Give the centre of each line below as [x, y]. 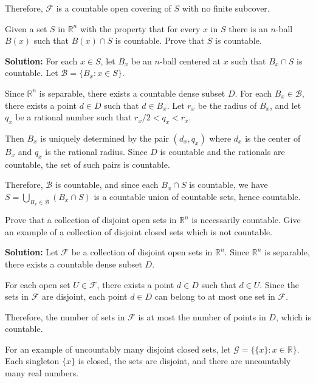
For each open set [38, 284]
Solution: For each [41, 60]
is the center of [273, 138]
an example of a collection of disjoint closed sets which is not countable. [139, 231]
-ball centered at [190, 60]
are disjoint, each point [85, 296]
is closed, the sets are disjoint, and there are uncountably [184, 361]
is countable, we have [228, 185]
